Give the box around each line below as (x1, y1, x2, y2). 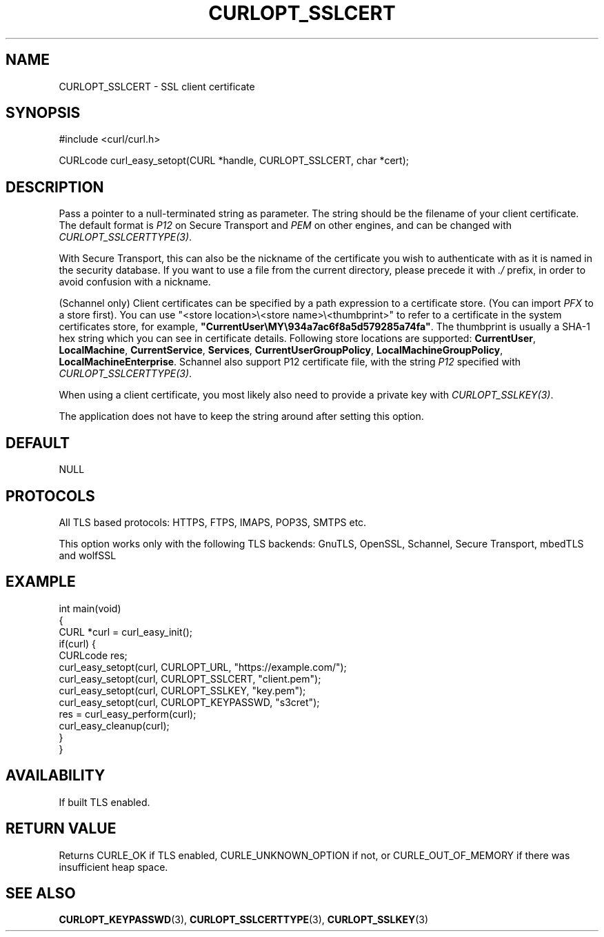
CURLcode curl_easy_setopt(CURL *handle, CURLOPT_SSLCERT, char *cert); (59, 154, 409, 167)
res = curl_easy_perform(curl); (59, 707, 197, 720)
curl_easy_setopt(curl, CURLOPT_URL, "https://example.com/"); (59, 661, 347, 673)
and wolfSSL (59, 549, 117, 561)
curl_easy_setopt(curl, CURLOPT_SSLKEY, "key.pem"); (59, 684, 306, 696)
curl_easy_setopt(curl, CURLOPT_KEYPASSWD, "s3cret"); (59, 696, 320, 708)
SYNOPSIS (6, 104, 81, 122)
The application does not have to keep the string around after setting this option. (59, 410, 424, 423)
